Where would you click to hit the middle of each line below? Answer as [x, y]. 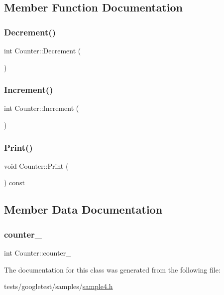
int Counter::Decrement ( [43, 50]
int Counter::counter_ [38, 253]
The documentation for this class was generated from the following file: [112, 269]
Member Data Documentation [83, 209]
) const [15, 182]
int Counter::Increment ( [42, 108]
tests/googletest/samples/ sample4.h [58, 286]
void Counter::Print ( [36, 165]
